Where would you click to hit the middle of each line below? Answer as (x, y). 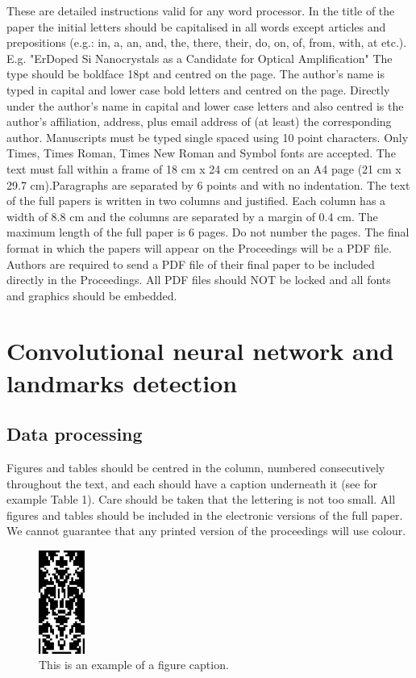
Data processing (75, 434)
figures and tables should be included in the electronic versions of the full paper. (205, 515)
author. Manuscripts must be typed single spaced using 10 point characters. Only (208, 137)
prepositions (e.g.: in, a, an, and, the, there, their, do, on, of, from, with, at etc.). (207, 42)
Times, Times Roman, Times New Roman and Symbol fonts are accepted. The (201, 153)
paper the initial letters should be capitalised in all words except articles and (196, 26)
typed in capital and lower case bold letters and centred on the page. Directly (198, 89)
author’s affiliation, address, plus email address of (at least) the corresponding (199, 121)
